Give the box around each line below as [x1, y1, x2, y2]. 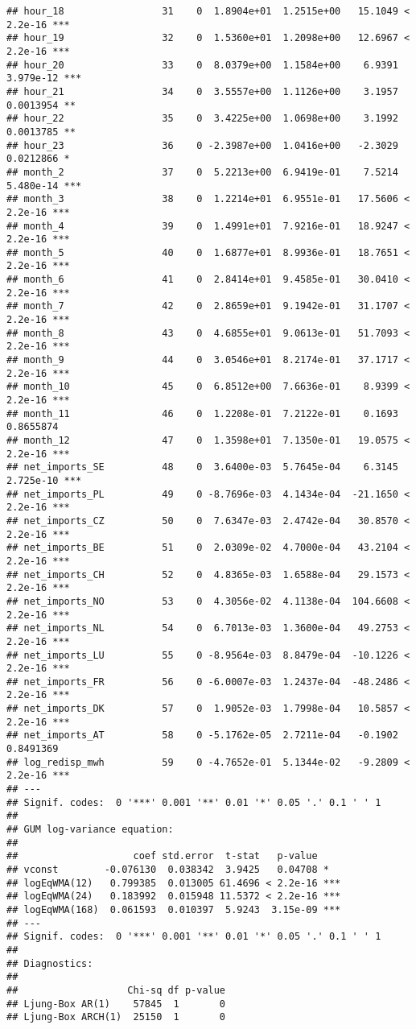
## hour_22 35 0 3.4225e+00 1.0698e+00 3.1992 [6, 113, 398, 125]
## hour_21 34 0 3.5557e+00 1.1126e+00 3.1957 [6, 85, 398, 97]
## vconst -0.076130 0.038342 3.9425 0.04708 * [6, 864, 329, 875]
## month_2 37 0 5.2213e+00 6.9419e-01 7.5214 [6, 166, 398, 178]
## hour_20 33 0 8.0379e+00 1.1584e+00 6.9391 [6, 59, 398, 71]
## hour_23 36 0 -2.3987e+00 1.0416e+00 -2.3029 [6, 139, 398, 151]
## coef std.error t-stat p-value [6, 850, 318, 862]
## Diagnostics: [6, 957, 93, 969]
